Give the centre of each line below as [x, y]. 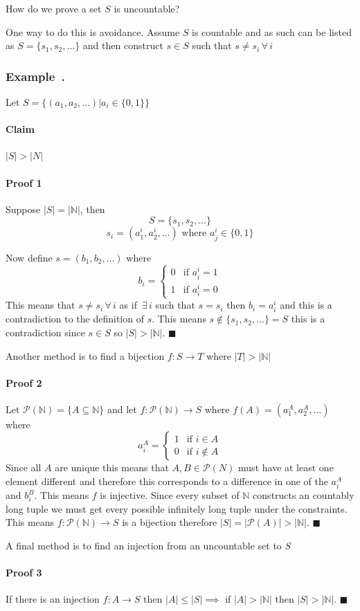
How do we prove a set [54, 8]
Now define [29, 257]
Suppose [23, 209]
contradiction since [45, 332]
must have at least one [286, 467]
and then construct [123, 45]
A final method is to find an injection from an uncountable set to [144, 546]
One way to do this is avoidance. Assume [93, 31]
